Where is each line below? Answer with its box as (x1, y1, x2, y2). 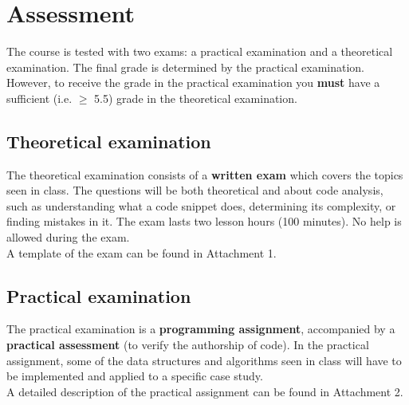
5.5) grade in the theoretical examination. (94, 89, 297, 106)
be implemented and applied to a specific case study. (6, 368, 263, 384)
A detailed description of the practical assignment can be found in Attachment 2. (6, 383, 403, 399)
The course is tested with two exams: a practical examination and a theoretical (6, 43, 393, 60)
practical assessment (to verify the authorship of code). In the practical (6, 336, 369, 353)
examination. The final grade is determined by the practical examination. (6, 58, 364, 75)
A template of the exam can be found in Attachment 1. (6, 244, 277, 261)
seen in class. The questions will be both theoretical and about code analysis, (6, 182, 383, 199)
